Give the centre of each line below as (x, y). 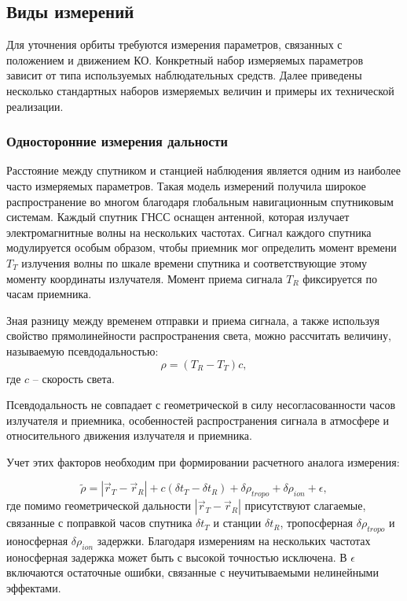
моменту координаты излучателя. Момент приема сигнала (145, 278)
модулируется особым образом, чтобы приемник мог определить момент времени (202, 247)
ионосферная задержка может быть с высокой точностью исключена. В (177, 557)
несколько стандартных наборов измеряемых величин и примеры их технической (200, 90)
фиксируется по (340, 278)
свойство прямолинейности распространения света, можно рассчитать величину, (199, 336)
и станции (237, 523)
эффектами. (34, 588)
